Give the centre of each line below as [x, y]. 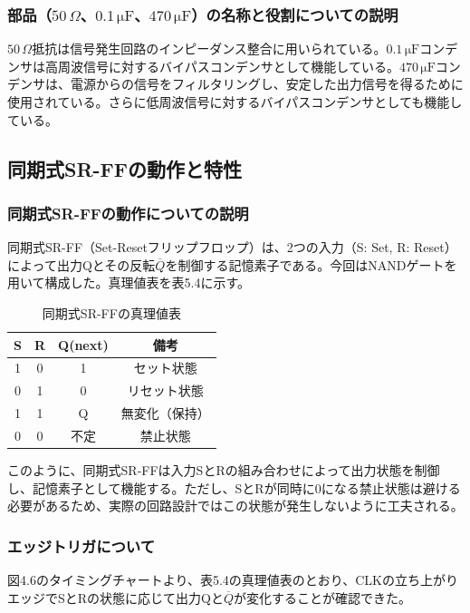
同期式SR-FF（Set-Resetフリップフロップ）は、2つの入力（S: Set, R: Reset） [232, 247]
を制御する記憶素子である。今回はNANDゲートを [311, 264]
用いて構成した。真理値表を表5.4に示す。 [129, 282]
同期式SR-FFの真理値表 [111, 312]
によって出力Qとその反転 [82, 264]
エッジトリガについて [82, 545]
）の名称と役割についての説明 [295, 14]
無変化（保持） [165, 413]
